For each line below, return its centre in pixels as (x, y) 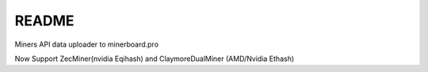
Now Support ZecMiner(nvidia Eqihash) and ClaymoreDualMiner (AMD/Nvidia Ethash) (155, 59)
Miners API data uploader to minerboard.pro (86, 44)
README (44, 21)
